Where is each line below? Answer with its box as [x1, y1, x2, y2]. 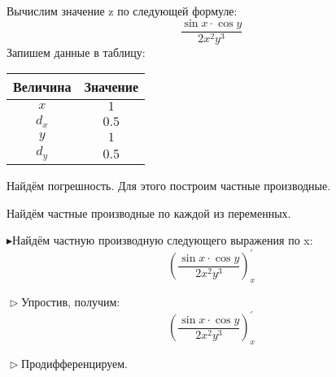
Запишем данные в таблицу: [7, 43, 146, 60]
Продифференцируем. [21, 355, 128, 372]
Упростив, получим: [21, 293, 120, 310]
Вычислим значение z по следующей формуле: [7, 2, 238, 19]
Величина [13, 77, 72, 97]
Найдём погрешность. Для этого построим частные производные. [7, 177, 331, 194]
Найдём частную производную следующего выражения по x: [12, 232, 313, 249]
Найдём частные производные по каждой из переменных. [7, 204, 291, 221]
